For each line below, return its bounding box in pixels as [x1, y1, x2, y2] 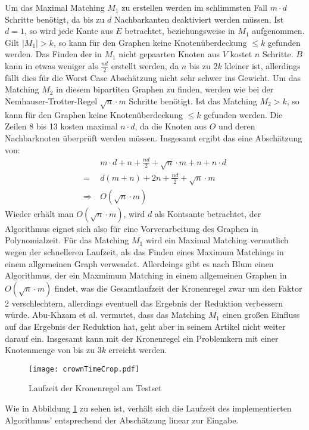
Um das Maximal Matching [5, 1, 105, 13]
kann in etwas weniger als [5, 59, 98, 72]
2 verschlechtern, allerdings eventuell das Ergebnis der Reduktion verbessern [5, 296, 283, 309]
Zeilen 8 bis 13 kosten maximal [5, 120, 118, 132]
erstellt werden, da [111, 59, 179, 72]
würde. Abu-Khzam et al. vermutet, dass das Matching [5, 308, 206, 321]
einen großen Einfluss [222, 308, 300, 321]
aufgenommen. [252, 24, 305, 37]
